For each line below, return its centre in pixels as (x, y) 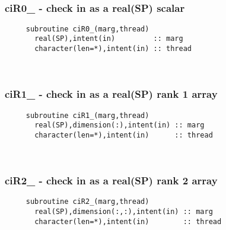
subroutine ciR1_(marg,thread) (87, 115)
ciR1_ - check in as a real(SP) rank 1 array (111, 94)
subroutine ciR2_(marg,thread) (87, 202)
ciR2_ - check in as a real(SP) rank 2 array (111, 181)
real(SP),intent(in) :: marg (109, 39)
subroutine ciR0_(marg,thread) (87, 29)
